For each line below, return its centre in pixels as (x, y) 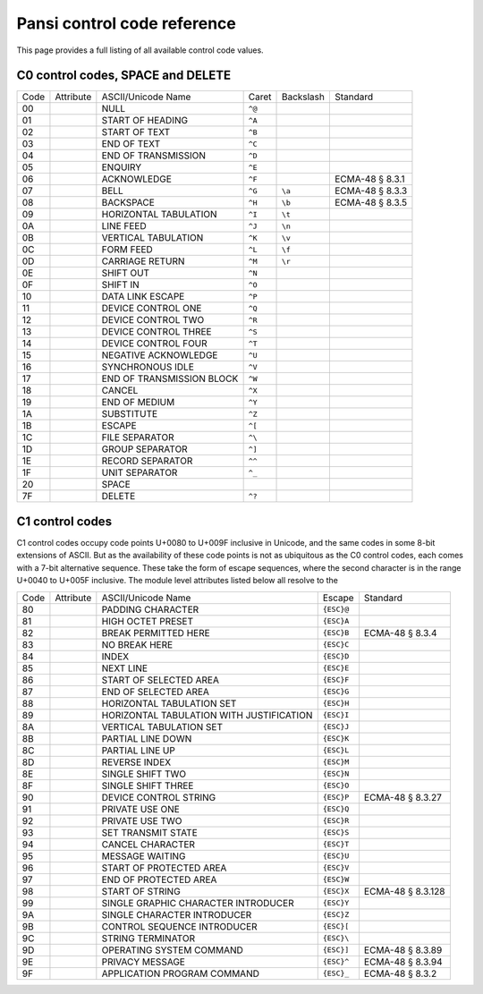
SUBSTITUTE (130, 414)
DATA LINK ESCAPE (143, 297)
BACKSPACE (128, 203)
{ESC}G (336, 692)
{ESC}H (336, 704)
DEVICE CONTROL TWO (153, 320)
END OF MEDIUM (138, 403)
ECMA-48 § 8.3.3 (371, 191)
